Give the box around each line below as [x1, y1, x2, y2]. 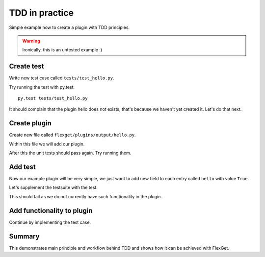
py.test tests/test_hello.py [18, 95, 88, 101]
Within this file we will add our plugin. [9, 141, 85, 147]
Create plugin [9, 119, 52, 127]
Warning [22, 38, 40, 44]
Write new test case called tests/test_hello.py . [9, 75, 114, 81]
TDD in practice [9, 7, 74, 18]
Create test [9, 62, 44, 70]
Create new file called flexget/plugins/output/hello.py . [9, 132, 136, 138]
